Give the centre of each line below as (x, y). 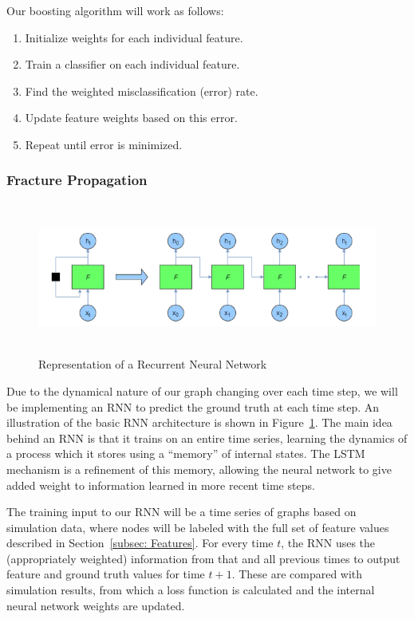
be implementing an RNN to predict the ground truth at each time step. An (193, 406)
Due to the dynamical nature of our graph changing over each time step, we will (202, 390)
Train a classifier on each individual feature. (132, 64)
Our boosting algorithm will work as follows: (115, 10)
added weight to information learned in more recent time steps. (161, 485)
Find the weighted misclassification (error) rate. (142, 91)
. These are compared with (297, 574)
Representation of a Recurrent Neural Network (153, 364)
